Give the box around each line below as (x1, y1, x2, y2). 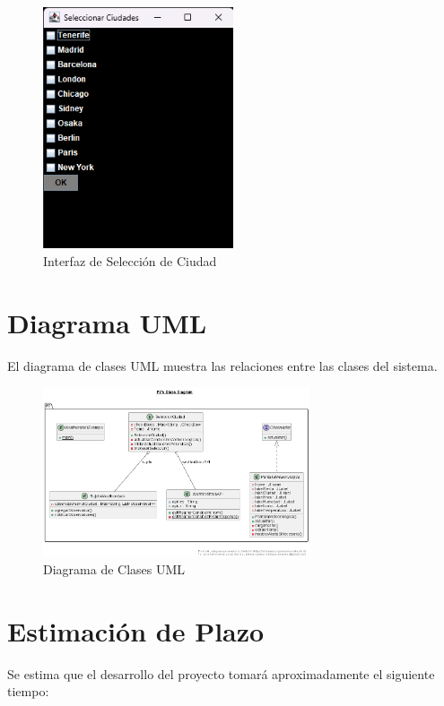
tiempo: (7, 682, 49, 701)
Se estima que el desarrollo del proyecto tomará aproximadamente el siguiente (7, 664, 435, 683)
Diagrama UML (7, 304, 207, 340)
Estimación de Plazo (7, 612, 265, 649)
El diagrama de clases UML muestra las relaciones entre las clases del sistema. (7, 356, 438, 375)
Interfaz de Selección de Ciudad (43, 252, 217, 271)
